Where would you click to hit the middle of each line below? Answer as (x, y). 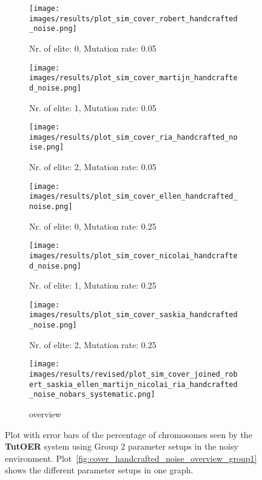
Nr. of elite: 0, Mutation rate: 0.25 (93, 226)
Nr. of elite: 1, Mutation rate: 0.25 (93, 285)
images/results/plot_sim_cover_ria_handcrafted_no (133, 137)
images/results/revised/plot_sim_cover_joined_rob (133, 375)
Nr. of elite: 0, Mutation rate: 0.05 (93, 48)
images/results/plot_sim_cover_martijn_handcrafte (133, 78)
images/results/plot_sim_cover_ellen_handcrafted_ (133, 197)
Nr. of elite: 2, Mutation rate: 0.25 (93, 344)
